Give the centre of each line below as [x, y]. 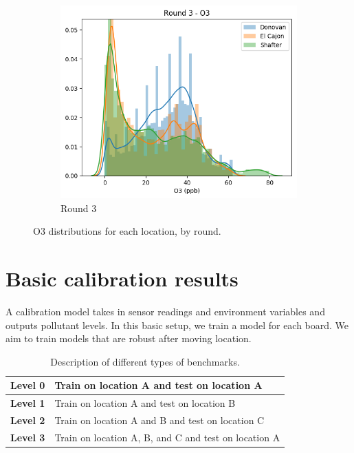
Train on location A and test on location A [158, 385]
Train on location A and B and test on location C [159, 420]
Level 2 [28, 420]
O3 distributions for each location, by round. [127, 231]
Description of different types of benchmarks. [145, 361]
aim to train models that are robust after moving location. [129, 338]
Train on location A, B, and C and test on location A [167, 437]
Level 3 [28, 437]
